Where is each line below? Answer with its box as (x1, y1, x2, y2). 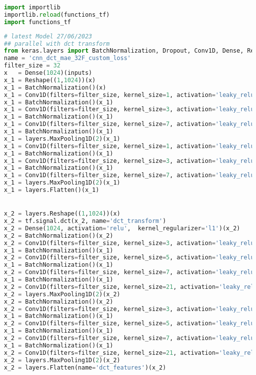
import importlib (4, 4, 61, 11)
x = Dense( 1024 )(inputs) (4, 69, 93, 76)
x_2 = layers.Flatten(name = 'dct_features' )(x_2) (4, 364, 166, 371)
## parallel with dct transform (4, 40, 110, 47)
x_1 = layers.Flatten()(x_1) (4, 187, 99, 193)
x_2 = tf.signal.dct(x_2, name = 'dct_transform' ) (4, 218, 166, 225)
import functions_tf (4, 18, 71, 26)
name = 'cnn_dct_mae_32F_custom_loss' (4, 55, 131, 62)
